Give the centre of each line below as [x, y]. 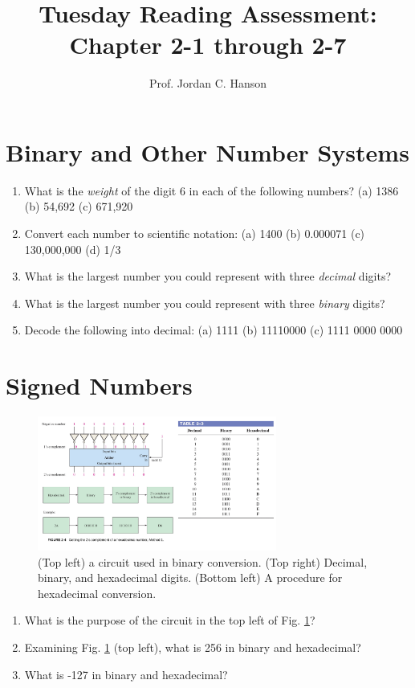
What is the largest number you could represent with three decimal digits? [208, 276]
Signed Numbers [99, 385]
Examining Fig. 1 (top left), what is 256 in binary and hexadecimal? [193, 647]
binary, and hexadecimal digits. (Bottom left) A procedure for [190, 577]
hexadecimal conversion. [97, 593]
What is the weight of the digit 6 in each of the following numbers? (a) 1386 [212, 190]
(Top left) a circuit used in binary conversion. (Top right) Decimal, [203, 561]
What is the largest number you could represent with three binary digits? [205, 303]
